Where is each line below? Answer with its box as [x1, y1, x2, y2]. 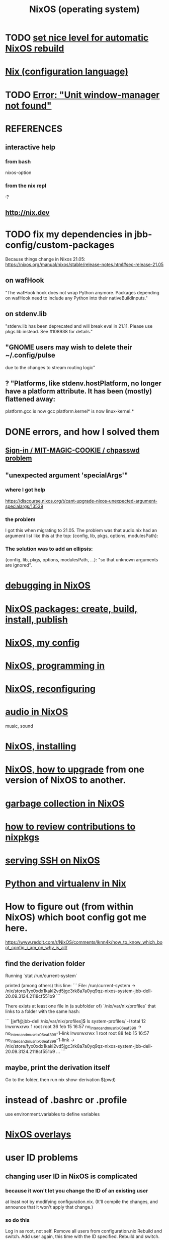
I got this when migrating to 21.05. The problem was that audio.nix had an [5, 527, 157, 533]
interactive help [5, 143, 56, 152]
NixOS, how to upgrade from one [5, 764, 145, 775]
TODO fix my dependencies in [5, 229, 133, 240]
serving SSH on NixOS [5, 855, 100, 866]
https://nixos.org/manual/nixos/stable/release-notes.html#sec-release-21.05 [5, 261, 164, 268]
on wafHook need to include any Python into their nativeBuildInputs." [5, 295, 148, 301]
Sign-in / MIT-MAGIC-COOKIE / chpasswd [5, 446, 140, 455]
